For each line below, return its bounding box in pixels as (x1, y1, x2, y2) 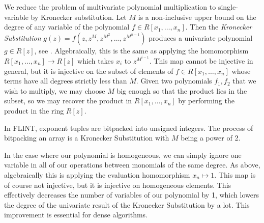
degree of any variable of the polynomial (4, 21, 130, 32)
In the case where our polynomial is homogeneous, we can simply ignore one (4, 149, 242, 160)
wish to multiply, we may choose (4, 85, 105, 96)
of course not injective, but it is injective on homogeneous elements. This (4, 179, 231, 190)
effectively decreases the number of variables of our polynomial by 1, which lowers (4, 189, 259, 200)
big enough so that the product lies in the (116, 85, 247, 96)
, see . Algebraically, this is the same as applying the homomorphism (34, 45, 249, 55)
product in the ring (4, 105, 64, 116)
